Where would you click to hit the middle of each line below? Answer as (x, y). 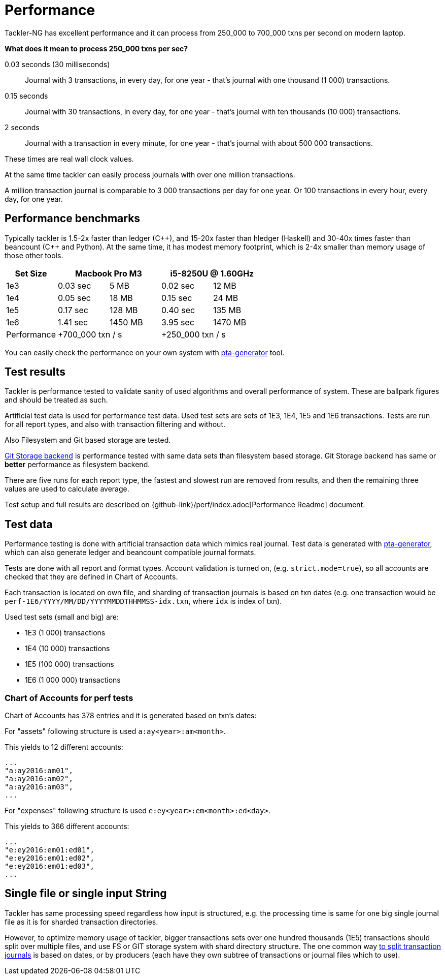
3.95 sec (178, 322)
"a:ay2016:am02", (39, 779)
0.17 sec (73, 310)
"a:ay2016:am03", (39, 787)
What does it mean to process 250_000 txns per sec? (96, 48)
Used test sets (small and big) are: (62, 617)
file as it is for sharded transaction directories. (81, 922)
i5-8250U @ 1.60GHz (212, 273)
